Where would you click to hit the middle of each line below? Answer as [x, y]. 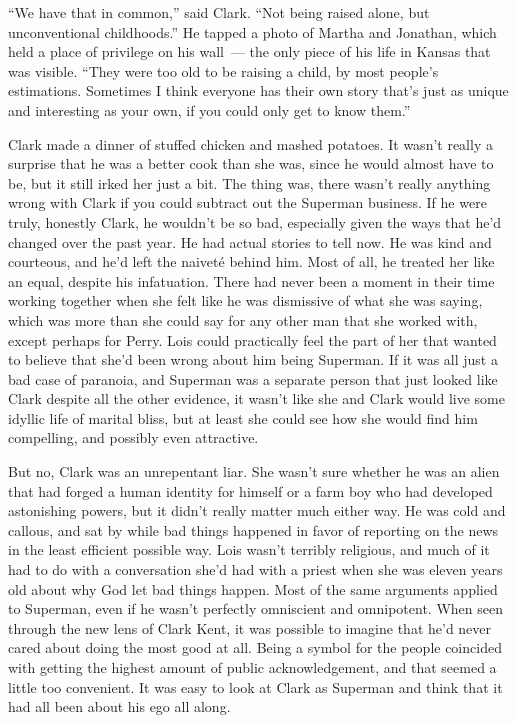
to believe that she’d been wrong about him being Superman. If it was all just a [253, 359]
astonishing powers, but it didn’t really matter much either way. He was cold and [257, 510]
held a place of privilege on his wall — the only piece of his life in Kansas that [249, 51]
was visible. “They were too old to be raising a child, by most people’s [223, 70]
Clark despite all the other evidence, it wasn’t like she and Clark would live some [256, 398]
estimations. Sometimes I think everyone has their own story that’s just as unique [258, 90]
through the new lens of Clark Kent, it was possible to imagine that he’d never [250, 627]
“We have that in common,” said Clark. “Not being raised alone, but [219, 12]
